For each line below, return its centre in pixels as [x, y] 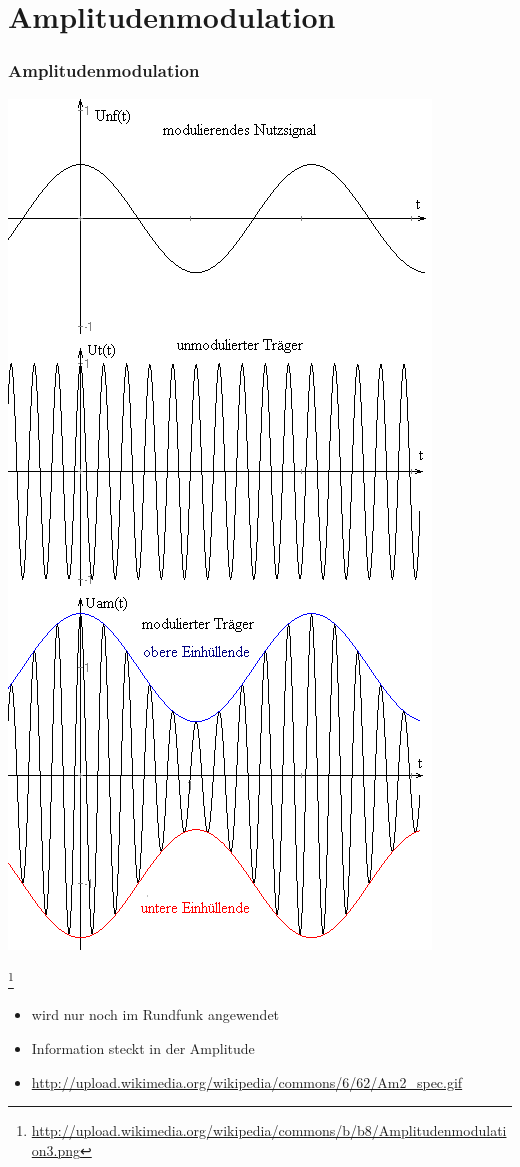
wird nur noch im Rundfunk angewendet [155, 1014]
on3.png [56, 1149]
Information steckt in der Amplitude [143, 1048]
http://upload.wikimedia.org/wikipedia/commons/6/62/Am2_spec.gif [247, 1081]
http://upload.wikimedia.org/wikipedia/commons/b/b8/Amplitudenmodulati [269, 1130]
